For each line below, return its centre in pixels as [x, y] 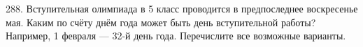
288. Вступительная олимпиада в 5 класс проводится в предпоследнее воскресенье [182, 8]
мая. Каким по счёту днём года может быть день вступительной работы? [161, 22]
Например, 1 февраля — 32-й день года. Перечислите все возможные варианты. [176, 36]
